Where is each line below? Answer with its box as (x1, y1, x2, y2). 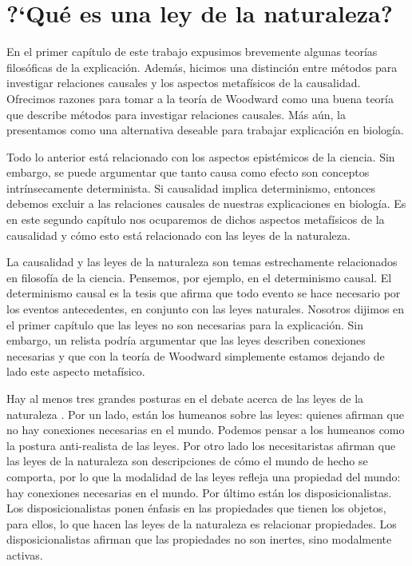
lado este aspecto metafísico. (6, 363, 145, 380)
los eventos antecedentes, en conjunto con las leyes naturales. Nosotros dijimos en (6, 301, 405, 317)
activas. (6, 546, 43, 563)
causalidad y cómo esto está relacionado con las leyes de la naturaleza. (6, 226, 351, 243)
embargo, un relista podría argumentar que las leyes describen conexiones (6, 332, 366, 349)
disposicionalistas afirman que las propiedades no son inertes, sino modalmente (6, 531, 392, 548)
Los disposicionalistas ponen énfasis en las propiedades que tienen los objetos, (6, 500, 386, 516)
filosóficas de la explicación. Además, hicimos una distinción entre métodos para (6, 58, 398, 75)
